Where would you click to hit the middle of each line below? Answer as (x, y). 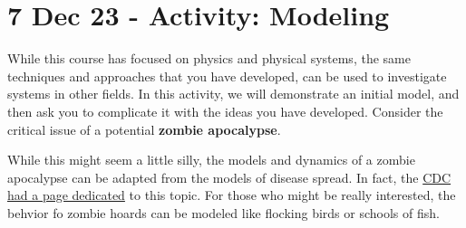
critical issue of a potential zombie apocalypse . (144, 129)
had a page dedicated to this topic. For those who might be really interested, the (232, 195)
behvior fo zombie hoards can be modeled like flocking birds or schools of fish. (223, 212)
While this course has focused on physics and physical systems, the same (209, 58)
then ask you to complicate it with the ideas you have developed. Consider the (225, 111)
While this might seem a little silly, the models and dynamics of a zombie (211, 160)
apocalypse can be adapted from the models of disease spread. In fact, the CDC (229, 177)
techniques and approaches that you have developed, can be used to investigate (227, 76)
